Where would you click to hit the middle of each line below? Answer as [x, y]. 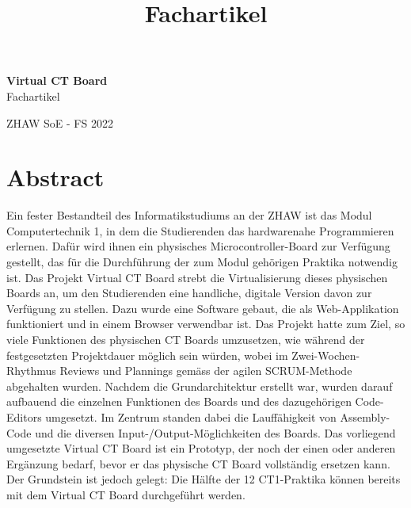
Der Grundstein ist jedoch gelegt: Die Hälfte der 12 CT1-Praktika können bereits [204, 479]
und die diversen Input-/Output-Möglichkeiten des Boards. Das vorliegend [215, 432]
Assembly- [365, 417]
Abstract [55, 177]
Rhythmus [31, 370]
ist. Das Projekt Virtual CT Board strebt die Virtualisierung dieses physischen [197, 277]
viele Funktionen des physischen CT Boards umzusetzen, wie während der [186, 340]
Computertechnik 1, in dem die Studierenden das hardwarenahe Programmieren [200, 230]
